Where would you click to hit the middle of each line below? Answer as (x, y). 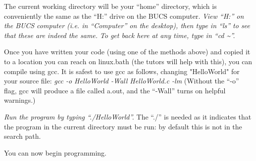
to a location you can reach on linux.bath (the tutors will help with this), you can (128, 61)
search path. (23, 136)
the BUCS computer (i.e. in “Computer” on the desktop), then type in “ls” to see (127, 25)
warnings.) (20, 100)
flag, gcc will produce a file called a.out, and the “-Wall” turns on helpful (115, 90)
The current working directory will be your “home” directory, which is (110, 6)
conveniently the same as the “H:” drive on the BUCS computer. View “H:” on (124, 16)
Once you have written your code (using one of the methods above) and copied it (127, 52)
